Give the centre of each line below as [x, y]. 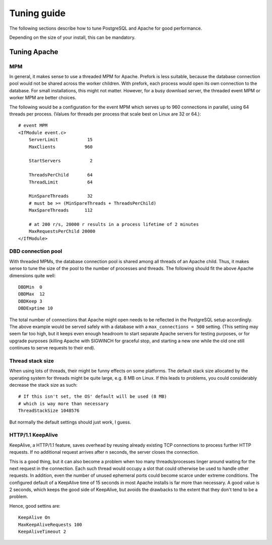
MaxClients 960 [61, 147]
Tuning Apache [34, 52]
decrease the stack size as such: [43, 385]
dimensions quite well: [32, 275]
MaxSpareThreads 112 [61, 210]
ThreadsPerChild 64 [61, 175]
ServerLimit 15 [61, 140]
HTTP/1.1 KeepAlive [33, 435]
